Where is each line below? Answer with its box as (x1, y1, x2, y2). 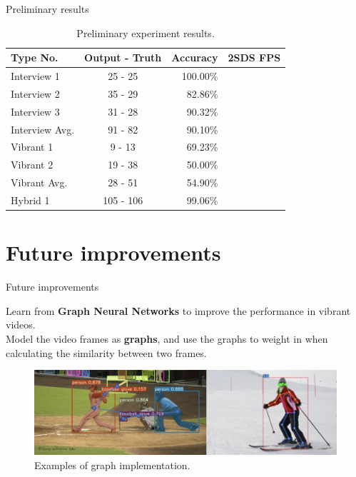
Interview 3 (11, 104, 60, 119)
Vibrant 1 (11, 139, 54, 154)
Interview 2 (11, 86, 60, 101)
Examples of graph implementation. (34, 457, 190, 472)
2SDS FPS (228, 50, 281, 65)
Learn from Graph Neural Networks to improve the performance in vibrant (6, 303, 351, 318)
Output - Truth (84, 50, 162, 65)
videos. (6, 317, 36, 332)
